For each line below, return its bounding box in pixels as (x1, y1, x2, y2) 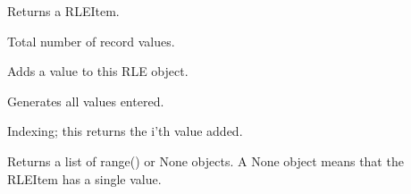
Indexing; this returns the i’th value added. (7, 122, 243, 140)
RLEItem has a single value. (7, 169, 162, 188)
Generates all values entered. (7, 91, 164, 110)
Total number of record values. (7, 31, 175, 50)
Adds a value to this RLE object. (7, 62, 189, 80)
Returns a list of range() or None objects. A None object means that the (7, 151, 404, 170)
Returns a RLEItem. (7, 2, 120, 20)
